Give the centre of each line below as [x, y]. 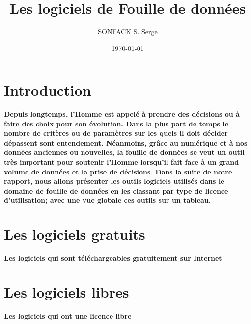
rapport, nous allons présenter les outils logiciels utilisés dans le [114, 181]
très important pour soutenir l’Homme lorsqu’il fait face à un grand [122, 162]
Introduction [48, 90]
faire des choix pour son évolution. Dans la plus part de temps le [116, 123]
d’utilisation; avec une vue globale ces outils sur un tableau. [108, 200]
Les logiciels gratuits [75, 234]
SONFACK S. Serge [128, 32]
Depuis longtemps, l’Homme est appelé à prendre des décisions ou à [122, 114]
